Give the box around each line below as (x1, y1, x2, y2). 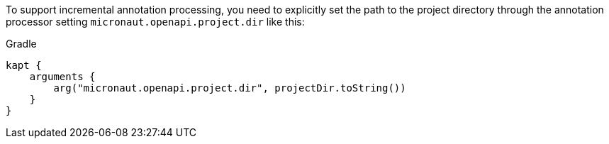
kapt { (6, 60, 42, 71)
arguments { (29, 71, 96, 82)
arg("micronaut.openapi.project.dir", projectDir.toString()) (53, 82, 406, 94)
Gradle (6, 38, 37, 50)
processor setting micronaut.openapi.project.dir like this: (6, 16, 305, 28)
